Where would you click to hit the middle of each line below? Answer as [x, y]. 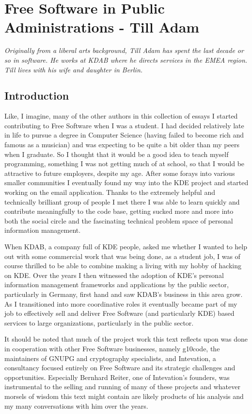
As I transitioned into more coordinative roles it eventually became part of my [121, 303]
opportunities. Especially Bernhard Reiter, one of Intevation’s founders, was [117, 377]
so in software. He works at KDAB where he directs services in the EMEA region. [126, 60]
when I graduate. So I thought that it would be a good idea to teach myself [117, 154]
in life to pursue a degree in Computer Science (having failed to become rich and [124, 135]
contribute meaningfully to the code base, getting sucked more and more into [119, 211]
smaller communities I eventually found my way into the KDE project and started [126, 182]
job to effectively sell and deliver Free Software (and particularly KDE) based [119, 313]
